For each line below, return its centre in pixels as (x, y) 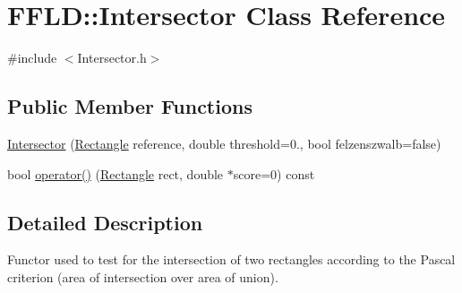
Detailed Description (105, 222)
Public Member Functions (130, 106)
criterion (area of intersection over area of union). (143, 276)
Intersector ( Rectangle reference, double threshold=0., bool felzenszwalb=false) (224, 143)
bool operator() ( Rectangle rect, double (115, 173)
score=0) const (274, 173)
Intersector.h (112, 58)
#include (32, 58)
